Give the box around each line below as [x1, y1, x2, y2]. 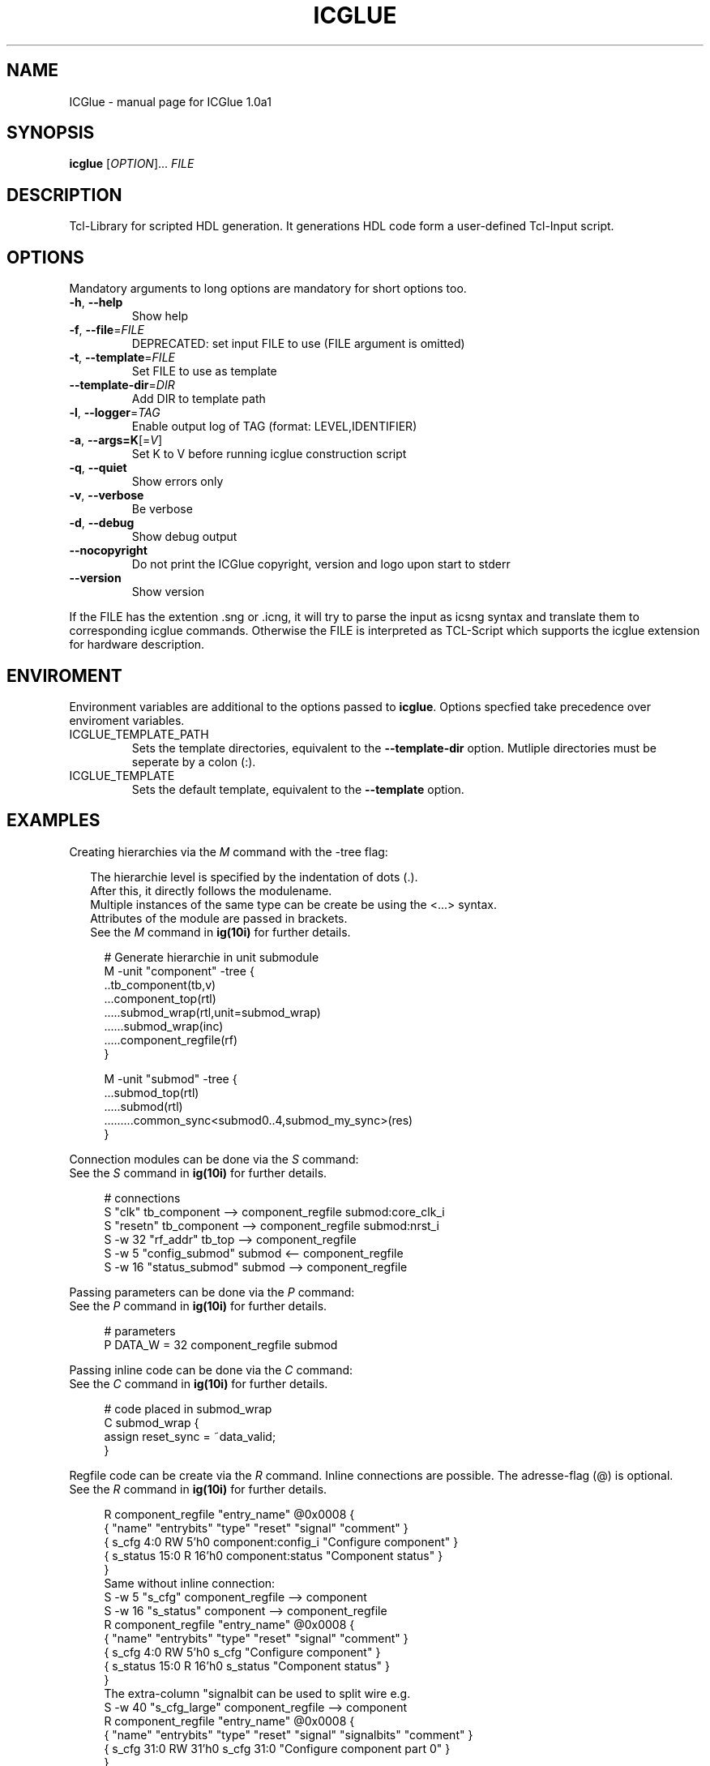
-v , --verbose [69, 488, 144, 503]
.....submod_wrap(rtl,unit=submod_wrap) [104, 1005, 321, 1019]
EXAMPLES [6, 810, 101, 831]
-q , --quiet [69, 461, 127, 475]
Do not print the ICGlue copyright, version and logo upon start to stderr [131, 557, 511, 572]
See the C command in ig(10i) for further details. [69, 1376, 328, 1391]
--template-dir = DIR [69, 378, 175, 392]
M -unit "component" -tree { [104, 963, 254, 978]
